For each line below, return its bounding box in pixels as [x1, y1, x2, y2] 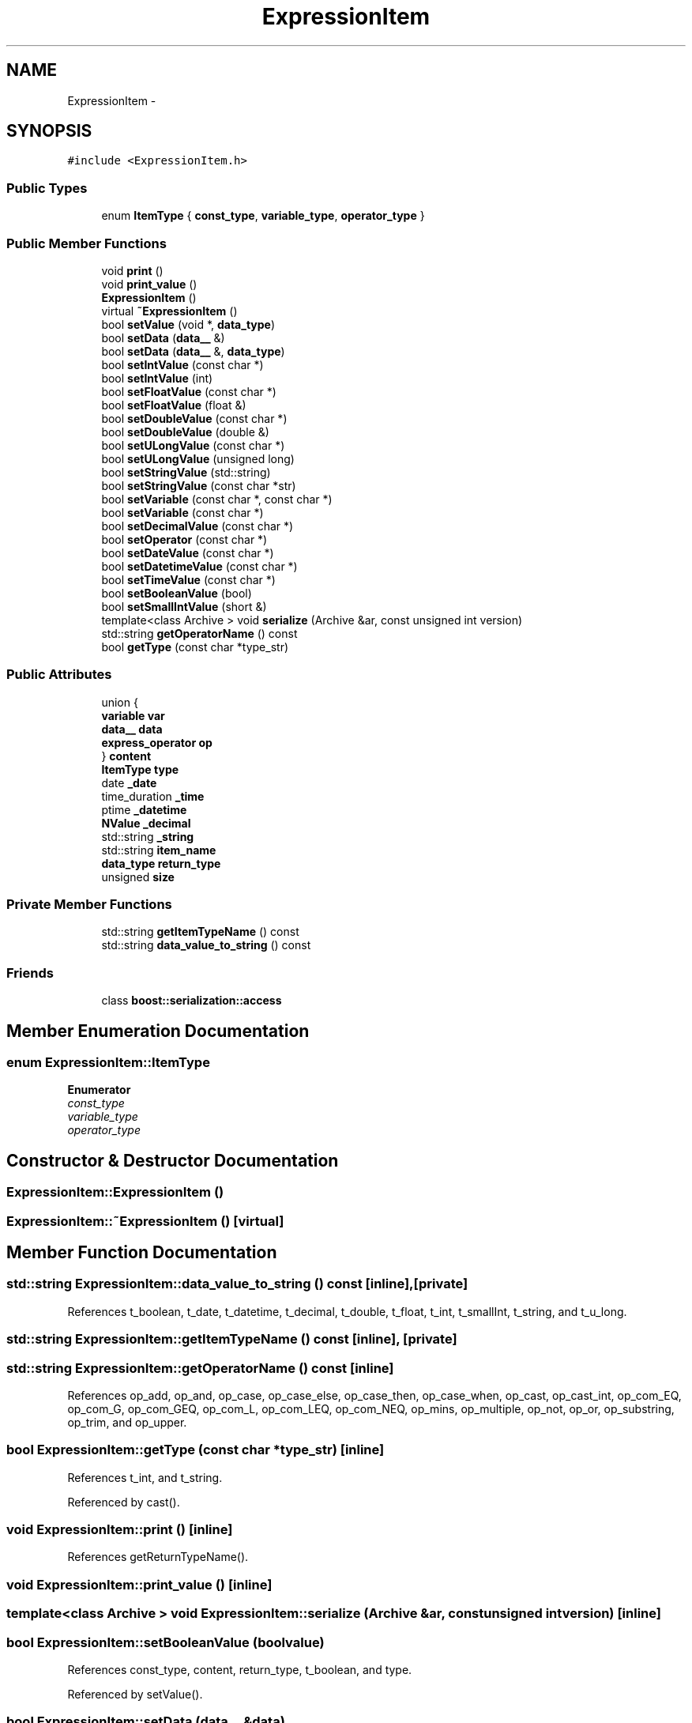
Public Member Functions [6, 235, 167, 251]
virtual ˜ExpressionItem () [101, 304, 238, 318]
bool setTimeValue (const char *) [101, 572, 276, 586]
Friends [6, 964, 54, 981]
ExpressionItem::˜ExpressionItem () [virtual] [6, 1212, 284, 1229]
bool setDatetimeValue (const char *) [101, 559, 298, 573]
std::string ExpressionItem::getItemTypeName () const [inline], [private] [6, 1331, 457, 1348]
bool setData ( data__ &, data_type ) [101, 344, 285, 358]
